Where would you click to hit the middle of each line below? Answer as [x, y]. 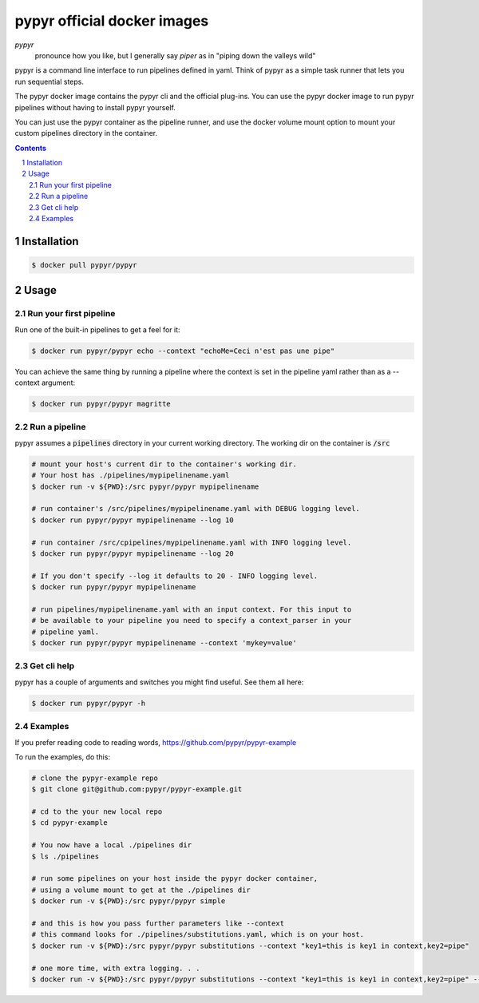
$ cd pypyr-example [69, 823]
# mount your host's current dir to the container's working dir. [164, 464]
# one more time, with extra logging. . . [116, 968]
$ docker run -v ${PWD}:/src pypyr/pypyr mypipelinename [145, 486]
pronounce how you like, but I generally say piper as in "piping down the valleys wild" [175, 55]
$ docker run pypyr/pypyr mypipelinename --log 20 [133, 553]
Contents [31, 148]
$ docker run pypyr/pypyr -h [89, 703]
